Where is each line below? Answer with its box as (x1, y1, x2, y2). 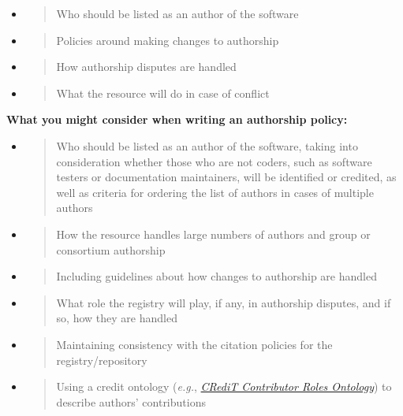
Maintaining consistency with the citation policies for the (56, 336, 333, 352)
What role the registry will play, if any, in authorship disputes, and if (56, 294, 391, 310)
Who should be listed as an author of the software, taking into (56, 137, 358, 154)
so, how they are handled (56, 310, 177, 326)
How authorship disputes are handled (56, 58, 237, 75)
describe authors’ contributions (56, 393, 206, 410)
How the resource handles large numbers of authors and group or (56, 225, 371, 242)
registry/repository (56, 351, 147, 368)
